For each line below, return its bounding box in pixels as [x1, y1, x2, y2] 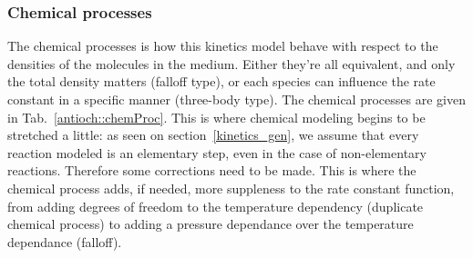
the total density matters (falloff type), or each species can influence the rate [7, 72, 436, 91]
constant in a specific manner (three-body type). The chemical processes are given [7, 90, 466, 108]
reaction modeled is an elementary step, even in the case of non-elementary [7, 143, 427, 162]
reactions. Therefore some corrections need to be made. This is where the [7, 161, 416, 180]
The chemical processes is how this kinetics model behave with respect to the [7, 36, 438, 55]
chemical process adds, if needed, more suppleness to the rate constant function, [7, 178, 455, 197]
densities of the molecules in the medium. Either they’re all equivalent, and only [7, 54, 456, 73]
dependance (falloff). [7, 232, 122, 251]
